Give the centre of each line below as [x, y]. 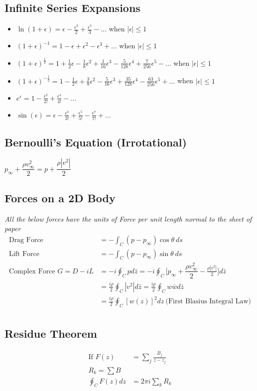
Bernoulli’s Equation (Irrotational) [96, 142]
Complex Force [32, 271]
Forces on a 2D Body [60, 197]
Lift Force [24, 254]
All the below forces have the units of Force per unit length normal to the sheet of [128, 218]
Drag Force [26, 240]
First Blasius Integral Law [208, 302]
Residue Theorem [51, 333]
